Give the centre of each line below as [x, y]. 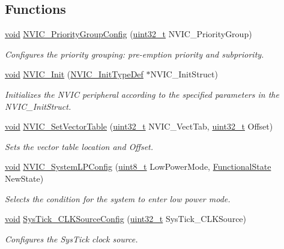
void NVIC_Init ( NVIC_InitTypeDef [74, 74]
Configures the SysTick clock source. [71, 238]
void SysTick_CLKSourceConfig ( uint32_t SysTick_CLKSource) [126, 219]
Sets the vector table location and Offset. [79, 146]
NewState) [24, 178]
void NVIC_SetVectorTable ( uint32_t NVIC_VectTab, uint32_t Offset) [139, 126]
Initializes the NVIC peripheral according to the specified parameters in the [142, 94]
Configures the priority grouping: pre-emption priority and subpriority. [134, 54]
